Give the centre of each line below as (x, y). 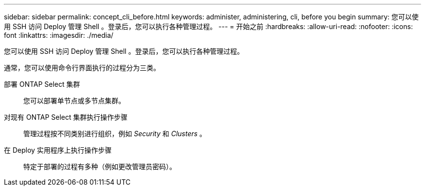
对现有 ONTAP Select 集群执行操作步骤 (66, 117)
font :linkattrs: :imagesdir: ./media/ (59, 35)
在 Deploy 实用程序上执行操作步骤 (58, 150)
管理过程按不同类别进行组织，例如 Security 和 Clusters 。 (115, 134)
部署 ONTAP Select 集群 (42, 84)
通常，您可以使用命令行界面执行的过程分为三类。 (82, 68)
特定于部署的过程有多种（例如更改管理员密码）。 (100, 166)
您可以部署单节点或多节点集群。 (74, 101)
